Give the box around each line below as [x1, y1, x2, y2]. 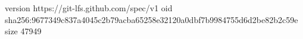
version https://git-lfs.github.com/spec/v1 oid [5, 2, 173, 14]
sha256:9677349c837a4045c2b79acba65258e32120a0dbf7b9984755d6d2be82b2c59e [5, 13, 298, 25]
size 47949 [5, 25, 42, 37]
